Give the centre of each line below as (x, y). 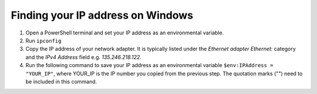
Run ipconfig (43, 40)
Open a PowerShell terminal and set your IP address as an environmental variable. (125, 33)
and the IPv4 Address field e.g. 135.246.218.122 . (84, 57)
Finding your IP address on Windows (102, 15)
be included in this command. (61, 81)
